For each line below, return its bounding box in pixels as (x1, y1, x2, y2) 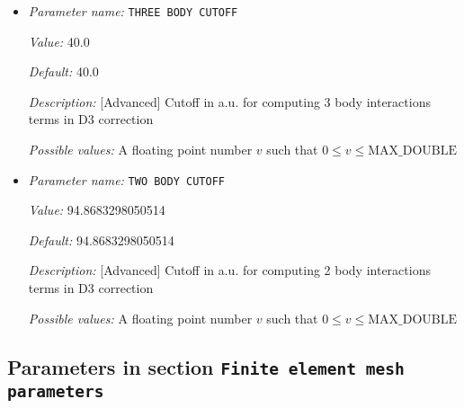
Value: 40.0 (28, 31, 90, 50)
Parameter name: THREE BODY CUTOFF (28, 2, 238, 20)
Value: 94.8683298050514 (28, 200, 165, 219)
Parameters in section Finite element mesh (7, 352, 405, 380)
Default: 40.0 (28, 62, 99, 81)
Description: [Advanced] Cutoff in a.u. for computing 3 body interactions (28, 92, 431, 111)
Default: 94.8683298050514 (28, 230, 174, 249)
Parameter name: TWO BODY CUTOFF (28, 170, 225, 189)
